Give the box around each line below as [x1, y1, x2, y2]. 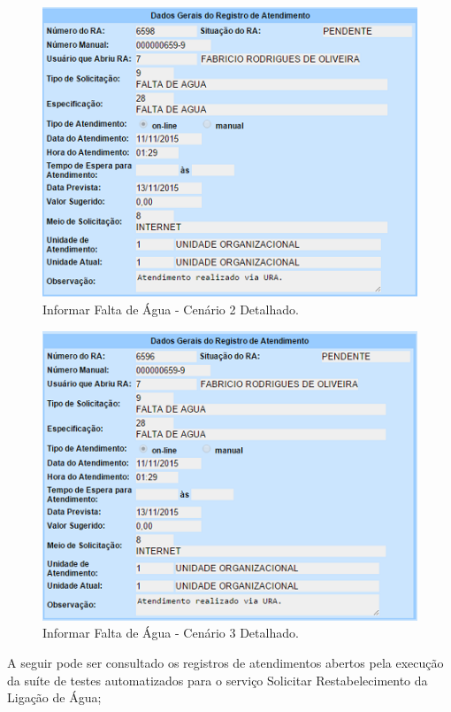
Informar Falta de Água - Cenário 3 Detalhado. [42, 623, 299, 642]
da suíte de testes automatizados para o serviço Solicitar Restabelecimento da [7, 670, 428, 689]
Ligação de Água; [7, 688, 102, 707]
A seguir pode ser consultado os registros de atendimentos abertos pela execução [7, 654, 444, 672]
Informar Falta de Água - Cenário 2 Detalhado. [42, 299, 299, 318]
